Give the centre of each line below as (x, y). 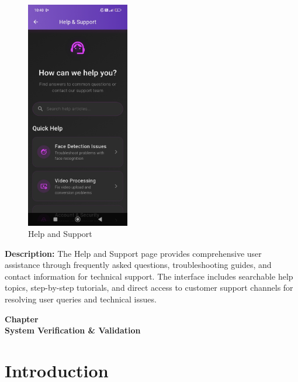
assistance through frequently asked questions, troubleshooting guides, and (138, 265)
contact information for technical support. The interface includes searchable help (149, 276)
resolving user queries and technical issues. (81, 299)
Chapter (22, 319)
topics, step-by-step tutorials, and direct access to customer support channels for (149, 288)
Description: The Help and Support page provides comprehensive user (133, 253)
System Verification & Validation (73, 330)
